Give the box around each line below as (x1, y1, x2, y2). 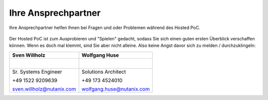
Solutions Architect (81, 68, 126, 75)
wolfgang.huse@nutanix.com (81, 85, 150, 92)
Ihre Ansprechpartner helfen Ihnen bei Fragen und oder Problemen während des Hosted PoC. (9, 25, 201, 31)
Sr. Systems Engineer (12, 68, 63, 75)
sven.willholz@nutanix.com (12, 85, 76, 92)
